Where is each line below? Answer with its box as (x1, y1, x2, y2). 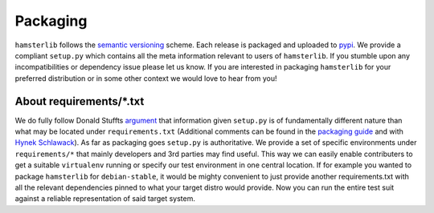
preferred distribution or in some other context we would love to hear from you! (14, 73, 277, 83)
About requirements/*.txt (14, 94, 145, 108)
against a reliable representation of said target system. (14, 194, 196, 203)
